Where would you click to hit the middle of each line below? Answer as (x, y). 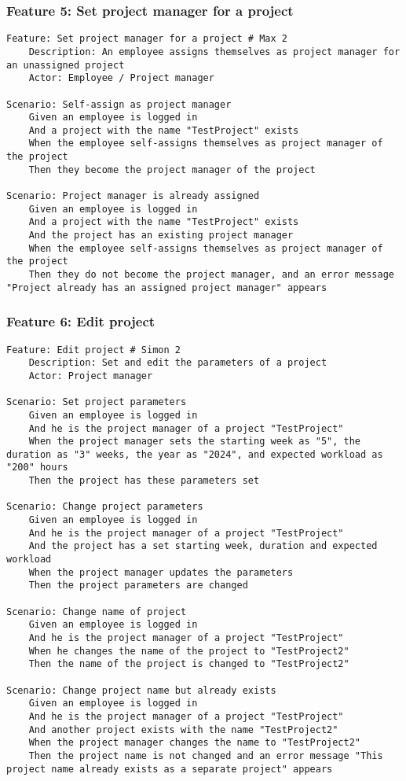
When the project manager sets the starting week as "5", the (195, 442)
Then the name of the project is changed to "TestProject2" (189, 664)
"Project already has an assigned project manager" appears (167, 287)
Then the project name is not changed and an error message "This (206, 755)
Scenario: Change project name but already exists (141, 690)
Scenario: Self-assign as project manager (119, 104)
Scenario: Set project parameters (97, 402)
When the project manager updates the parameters (161, 572)
